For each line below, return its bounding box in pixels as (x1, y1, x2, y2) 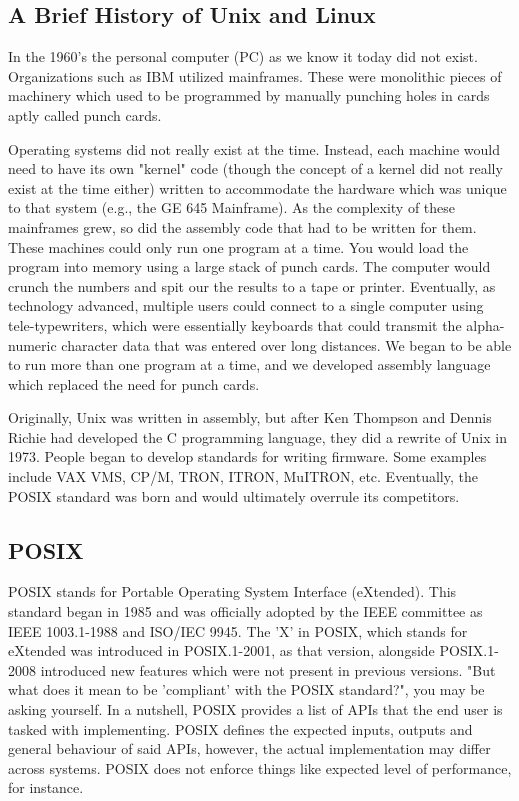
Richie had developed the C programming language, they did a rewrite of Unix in (8, 426, 507, 447)
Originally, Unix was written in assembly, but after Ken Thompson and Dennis (8, 407, 492, 428)
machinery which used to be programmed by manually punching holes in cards (8, 85, 490, 106)
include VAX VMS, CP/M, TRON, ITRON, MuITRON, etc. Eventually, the (8, 466, 478, 487)
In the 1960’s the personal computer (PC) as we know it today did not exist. (8, 46, 478, 67)
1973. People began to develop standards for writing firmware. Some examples (8, 446, 487, 467)
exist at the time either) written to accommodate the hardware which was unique (8, 177, 507, 198)
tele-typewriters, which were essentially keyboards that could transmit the (8, 314, 462, 335)
